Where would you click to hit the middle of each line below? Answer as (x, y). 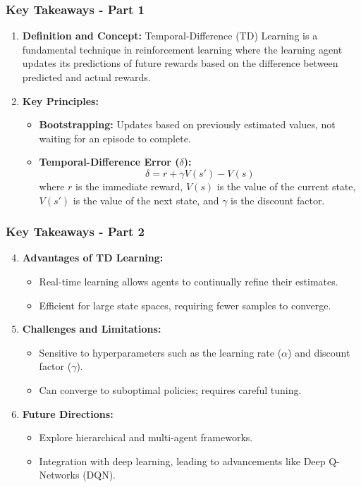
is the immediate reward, (129, 186)
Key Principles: (60, 100)
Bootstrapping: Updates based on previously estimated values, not (187, 124)
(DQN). (99, 475)
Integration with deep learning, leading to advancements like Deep (182, 461)
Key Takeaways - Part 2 (75, 232)
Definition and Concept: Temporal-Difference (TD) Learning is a (170, 36)
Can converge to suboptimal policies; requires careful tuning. (170, 389)
